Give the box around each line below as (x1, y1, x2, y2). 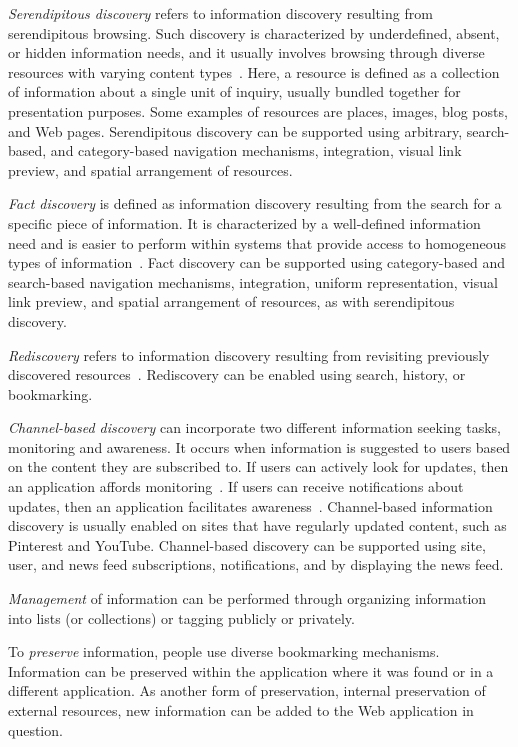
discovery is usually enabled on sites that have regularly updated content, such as (8, 515, 507, 536)
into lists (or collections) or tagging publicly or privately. (8, 607, 355, 628)
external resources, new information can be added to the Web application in (8, 700, 474, 720)
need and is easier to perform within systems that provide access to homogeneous (8, 232, 507, 253)
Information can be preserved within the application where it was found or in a (8, 660, 494, 681)
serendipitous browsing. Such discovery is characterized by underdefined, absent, (8, 22, 500, 43)
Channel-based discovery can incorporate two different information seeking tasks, (8, 417, 501, 438)
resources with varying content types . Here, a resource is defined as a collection (8, 61, 500, 82)
